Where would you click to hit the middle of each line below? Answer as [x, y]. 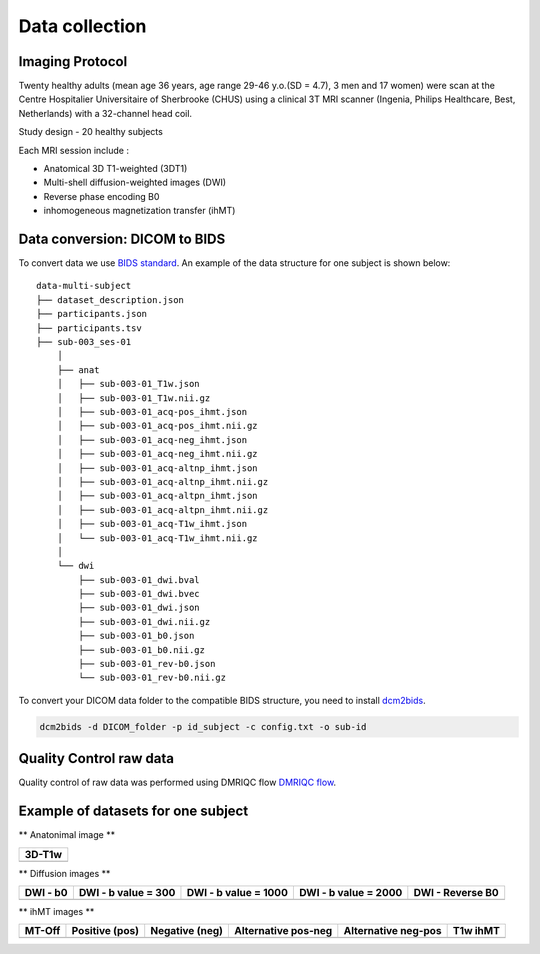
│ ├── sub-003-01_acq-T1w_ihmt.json [152, 524]
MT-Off [42, 931]
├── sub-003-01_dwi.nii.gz [144, 621]
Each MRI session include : [74, 150]
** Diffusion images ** [64, 873]
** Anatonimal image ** [66, 835]
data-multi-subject [84, 286]
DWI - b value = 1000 [237, 892]
